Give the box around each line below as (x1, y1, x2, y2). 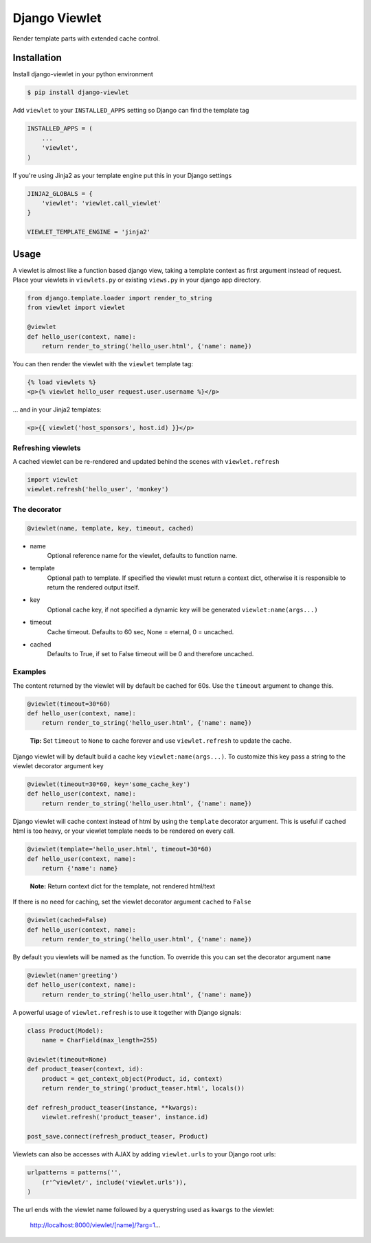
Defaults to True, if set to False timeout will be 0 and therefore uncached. (47, 650, 254, 658)
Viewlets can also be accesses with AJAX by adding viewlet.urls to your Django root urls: (12, 1150, 276, 1158)
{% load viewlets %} (27, 378, 96, 386)
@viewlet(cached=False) (27, 916, 108, 924)
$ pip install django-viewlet (27, 89, 129, 96)
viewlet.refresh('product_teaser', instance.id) (41, 1113, 209, 1121)
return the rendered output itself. (47, 583, 140, 592)
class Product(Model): (27, 1027, 104, 1034)
